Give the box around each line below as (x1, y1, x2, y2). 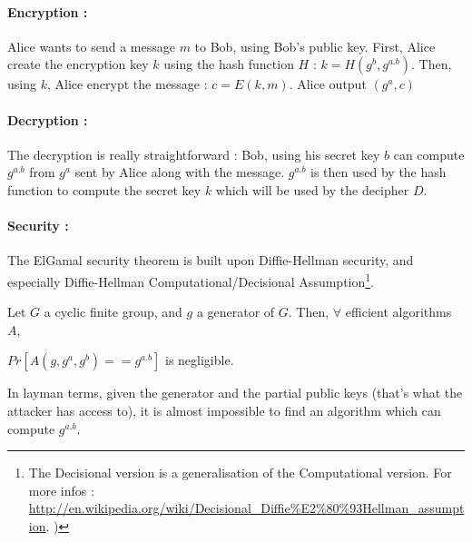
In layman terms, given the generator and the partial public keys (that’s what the (7, 383, 463, 402)
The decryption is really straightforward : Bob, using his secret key (7, 144, 380, 163)
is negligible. (165, 350, 234, 370)
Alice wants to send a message (7, 36, 175, 55)
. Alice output (289, 74, 367, 94)
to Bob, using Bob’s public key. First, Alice (194, 36, 436, 55)
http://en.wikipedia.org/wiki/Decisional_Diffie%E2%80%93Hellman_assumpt (28, 498, 465, 517)
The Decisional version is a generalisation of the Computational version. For (28, 463, 452, 482)
